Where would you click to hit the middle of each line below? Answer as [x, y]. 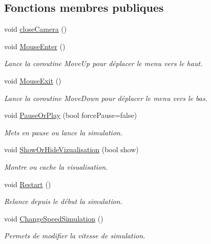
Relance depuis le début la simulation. [64, 201]
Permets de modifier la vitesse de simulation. [75, 236]
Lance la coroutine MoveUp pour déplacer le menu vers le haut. [103, 63]
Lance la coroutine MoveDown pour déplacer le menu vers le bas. [106, 98]
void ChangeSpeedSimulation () [54, 218]
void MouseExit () [33, 80]
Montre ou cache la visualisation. [56, 166]
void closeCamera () [36, 29]
